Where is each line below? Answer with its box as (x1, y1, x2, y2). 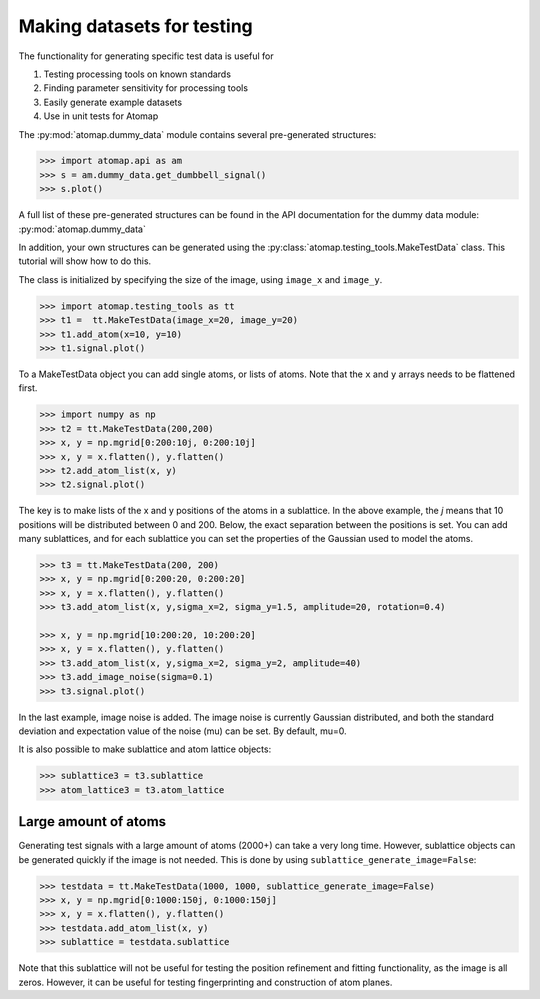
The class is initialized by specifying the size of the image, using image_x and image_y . (18, 273, 383, 285)
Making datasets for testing (18, 15, 254, 37)
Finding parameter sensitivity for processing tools (43, 82, 249, 94)
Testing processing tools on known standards (43, 68, 232, 80)
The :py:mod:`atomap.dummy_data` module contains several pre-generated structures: (18, 128, 377, 140)
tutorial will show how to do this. (18, 255, 152, 267)
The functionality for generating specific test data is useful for (18, 50, 274, 62)
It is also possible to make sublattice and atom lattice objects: (18, 743, 272, 755)
